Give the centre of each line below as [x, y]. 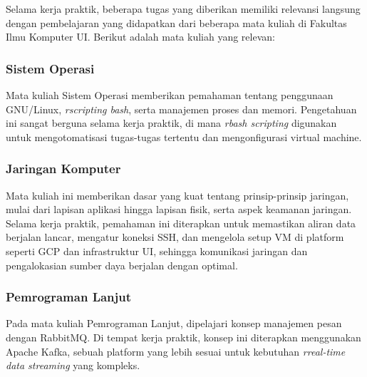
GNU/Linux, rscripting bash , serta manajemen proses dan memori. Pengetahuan [181, 109]
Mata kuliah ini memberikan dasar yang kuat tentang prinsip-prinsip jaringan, [177, 195]
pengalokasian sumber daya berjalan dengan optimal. [122, 265]
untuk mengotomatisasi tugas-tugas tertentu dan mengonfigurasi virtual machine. [184, 136]
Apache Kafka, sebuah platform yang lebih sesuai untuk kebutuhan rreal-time [176, 351]
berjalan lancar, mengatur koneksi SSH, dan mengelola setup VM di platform [175, 237]
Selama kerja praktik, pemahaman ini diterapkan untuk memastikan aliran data [181, 223]
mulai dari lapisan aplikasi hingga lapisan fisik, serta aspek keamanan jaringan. [179, 209]
